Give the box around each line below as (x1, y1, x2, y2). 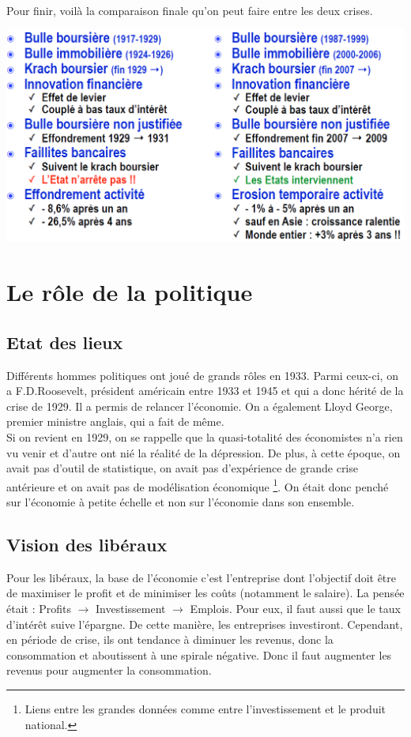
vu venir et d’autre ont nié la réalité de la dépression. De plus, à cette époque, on (6, 444, 401, 461)
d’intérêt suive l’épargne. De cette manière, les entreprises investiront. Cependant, (6, 615, 403, 632)
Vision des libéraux (6, 532, 168, 556)
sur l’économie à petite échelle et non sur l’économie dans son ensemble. (6, 493, 355, 510)
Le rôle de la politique (6, 276, 253, 308)
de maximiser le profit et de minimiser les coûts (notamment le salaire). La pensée (6, 585, 405, 601)
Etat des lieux (6, 329, 123, 354)
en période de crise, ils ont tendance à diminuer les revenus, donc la (6, 631, 334, 648)
